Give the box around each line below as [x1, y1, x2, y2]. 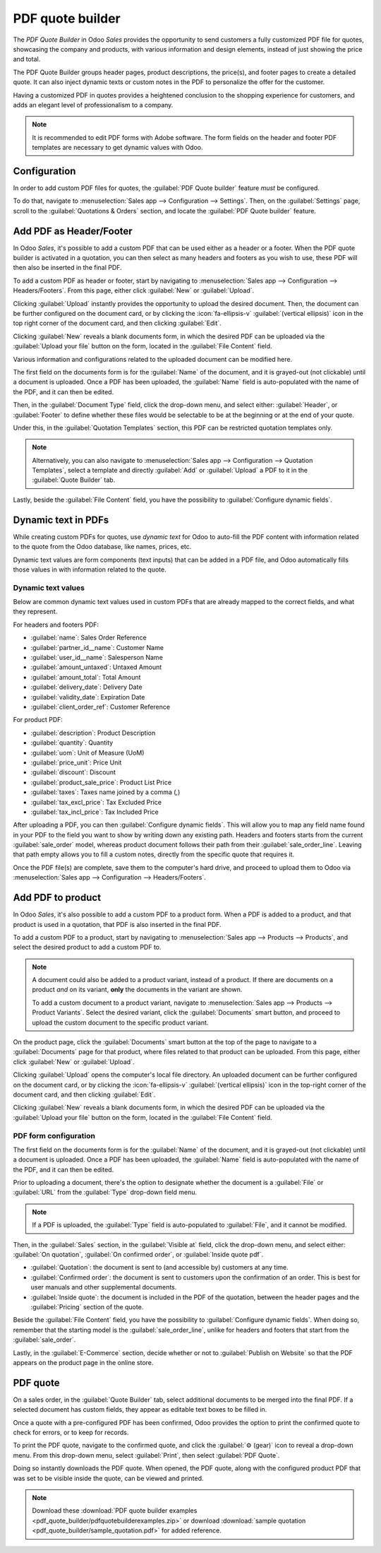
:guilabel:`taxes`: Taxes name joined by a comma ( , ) [30, 788, 181, 796]
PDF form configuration [13, 1130, 95, 1140]
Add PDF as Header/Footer [13, 225, 133, 237]
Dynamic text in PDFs [13, 514, 109, 526]
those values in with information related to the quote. [13, 565, 167, 574]
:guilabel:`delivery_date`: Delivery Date [30, 683, 143, 692]
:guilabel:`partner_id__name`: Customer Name [30, 643, 164, 651]
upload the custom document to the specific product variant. [32, 1018, 209, 1027]
